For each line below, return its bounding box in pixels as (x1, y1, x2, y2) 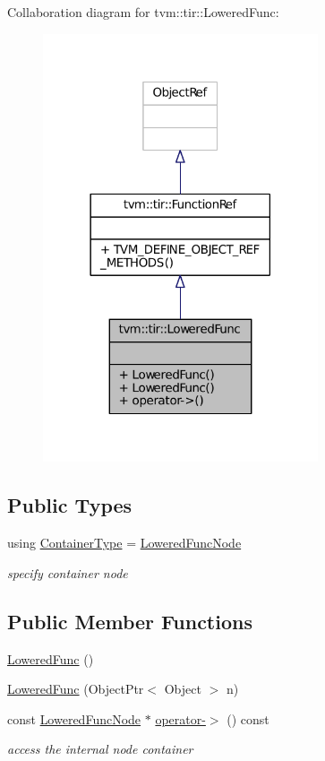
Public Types (7, 491, 133, 519)
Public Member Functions (7, 607, 252, 635)
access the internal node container (7, 739, 193, 758)
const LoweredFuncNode (7, 709, 141, 728)
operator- (155, 709, 206, 728)
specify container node (7, 563, 128, 582)
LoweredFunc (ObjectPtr (7, 679, 144, 698)
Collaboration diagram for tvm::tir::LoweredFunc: (7, 3, 279, 21)
